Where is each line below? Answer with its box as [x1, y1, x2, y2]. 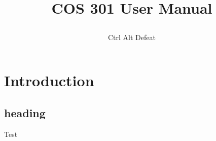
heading [4, 104, 46, 120]
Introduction [4, 70, 94, 91]
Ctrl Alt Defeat [108, 31, 156, 42]
